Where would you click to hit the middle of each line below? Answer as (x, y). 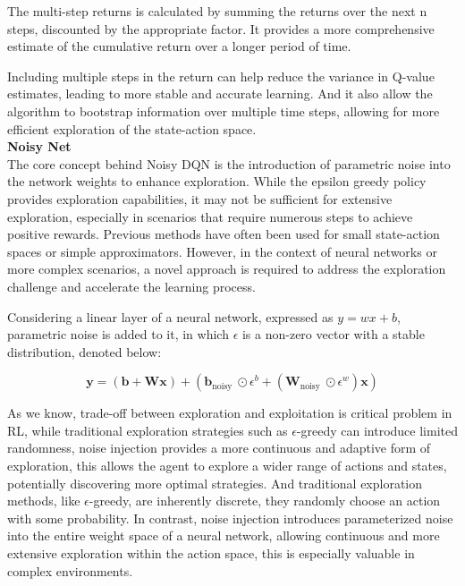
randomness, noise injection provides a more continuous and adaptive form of (219, 448)
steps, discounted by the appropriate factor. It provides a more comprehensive (221, 28)
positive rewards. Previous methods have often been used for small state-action (224, 234)
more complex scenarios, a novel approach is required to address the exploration (227, 269)
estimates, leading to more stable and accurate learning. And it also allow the (220, 93)
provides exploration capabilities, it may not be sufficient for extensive (200, 198)
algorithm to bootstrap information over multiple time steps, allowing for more (224, 110)
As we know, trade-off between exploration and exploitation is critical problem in (230, 413)
